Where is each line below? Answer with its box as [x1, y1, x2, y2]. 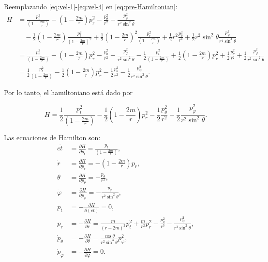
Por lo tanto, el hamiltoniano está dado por [4, 87, 133, 97]
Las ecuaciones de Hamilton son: [4, 132, 101, 143]
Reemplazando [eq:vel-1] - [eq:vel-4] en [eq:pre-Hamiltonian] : [4, 1, 178, 11]
